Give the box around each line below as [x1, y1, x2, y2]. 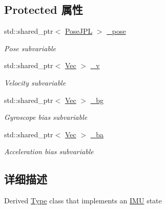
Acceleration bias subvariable [4, 146, 94, 157]
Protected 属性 [4, 2, 83, 17]
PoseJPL [65, 26, 93, 36]
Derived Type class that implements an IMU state [4, 195, 162, 206]
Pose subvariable [4, 43, 56, 53]
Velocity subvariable [4, 77, 66, 88]
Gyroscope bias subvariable [4, 112, 88, 122]
